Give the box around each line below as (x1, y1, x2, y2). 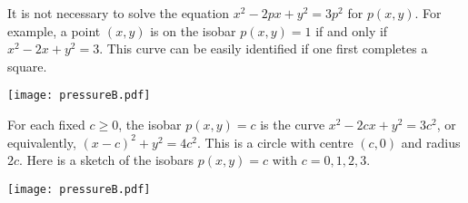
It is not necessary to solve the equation (7, 4, 230, 22)
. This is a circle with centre (196, 132, 353, 151)
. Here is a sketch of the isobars (19, 150, 194, 169)
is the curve (260, 115, 325, 134)
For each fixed (7, 115, 85, 134)
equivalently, (7, 132, 76, 151)
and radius (401, 132, 461, 151)
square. (7, 56, 47, 75)
